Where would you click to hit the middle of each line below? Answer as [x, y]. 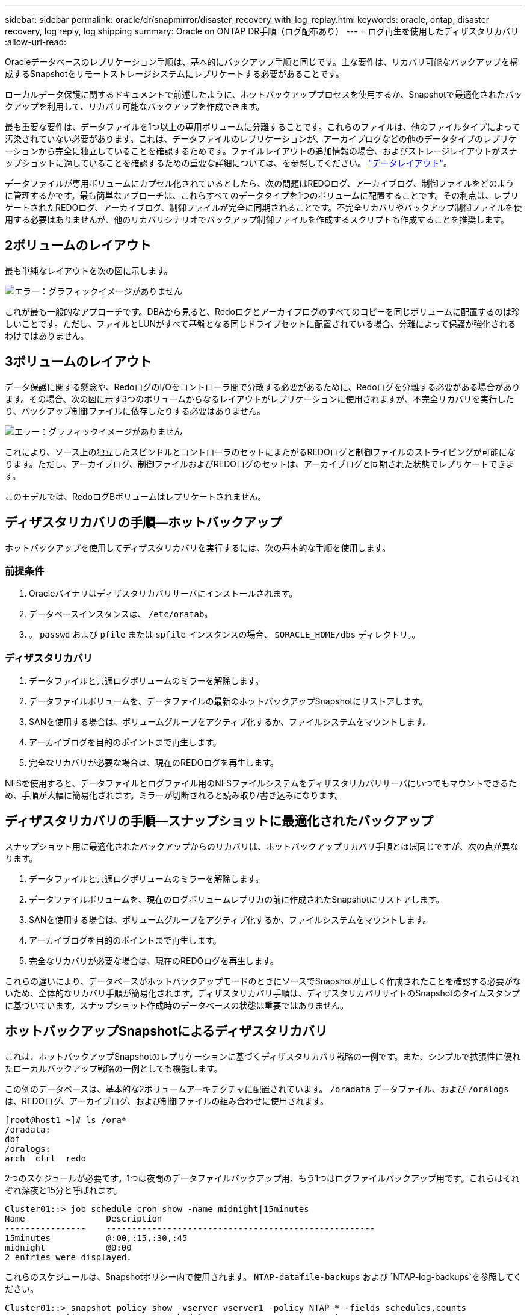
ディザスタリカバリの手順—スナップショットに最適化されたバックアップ [219, 821]
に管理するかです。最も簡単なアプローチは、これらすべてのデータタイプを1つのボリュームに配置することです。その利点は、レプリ [262, 195]
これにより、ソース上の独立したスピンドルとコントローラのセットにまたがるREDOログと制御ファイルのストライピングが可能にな [260, 452]
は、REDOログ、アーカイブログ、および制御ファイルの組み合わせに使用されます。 [167, 1101]
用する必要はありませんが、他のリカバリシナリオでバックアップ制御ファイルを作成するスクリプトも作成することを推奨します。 [257, 219]
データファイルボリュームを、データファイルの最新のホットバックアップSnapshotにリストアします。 [228, 701]
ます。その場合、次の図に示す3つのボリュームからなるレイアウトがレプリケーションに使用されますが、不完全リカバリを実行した [260, 399]
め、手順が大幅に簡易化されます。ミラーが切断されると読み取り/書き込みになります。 [174, 795]
